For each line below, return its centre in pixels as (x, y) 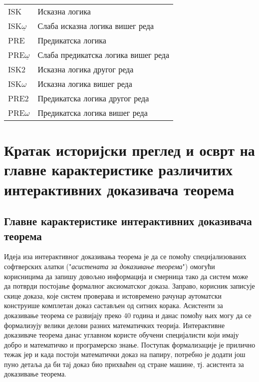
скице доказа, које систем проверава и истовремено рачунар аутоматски (113, 295)
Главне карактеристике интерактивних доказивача (128, 221)
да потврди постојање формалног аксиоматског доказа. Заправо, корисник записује (129, 286)
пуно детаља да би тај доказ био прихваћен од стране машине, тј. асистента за (124, 364)
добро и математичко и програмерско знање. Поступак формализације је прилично (130, 344)
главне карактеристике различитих (119, 170)
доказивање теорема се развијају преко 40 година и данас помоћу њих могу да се (128, 315)
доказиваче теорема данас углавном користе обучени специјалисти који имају (122, 335)
